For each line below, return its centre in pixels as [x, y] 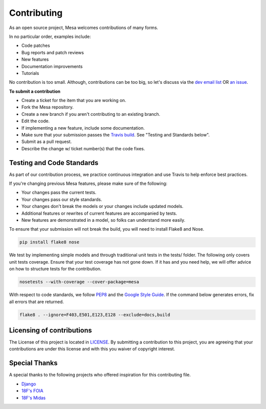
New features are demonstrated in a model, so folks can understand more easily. [103, 220]
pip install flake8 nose [50, 242]
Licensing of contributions [50, 330]
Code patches [36, 46]
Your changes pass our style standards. [62, 199]
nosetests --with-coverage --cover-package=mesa [79, 282]
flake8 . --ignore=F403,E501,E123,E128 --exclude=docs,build [95, 315]
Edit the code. [36, 121]
